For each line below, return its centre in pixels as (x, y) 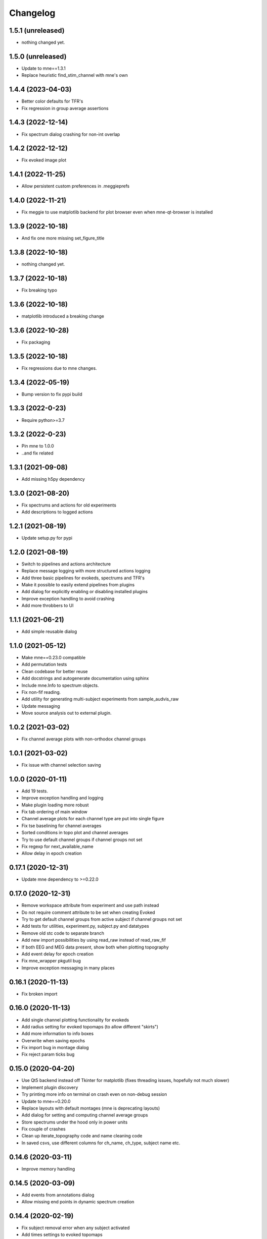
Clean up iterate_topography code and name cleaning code (82, 1136)
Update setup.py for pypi (47, 538)
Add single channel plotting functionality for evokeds (75, 1020)
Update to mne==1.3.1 (44, 68)
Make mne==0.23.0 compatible (54, 657)
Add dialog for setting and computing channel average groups (85, 1115)
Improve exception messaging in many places (68, 968)
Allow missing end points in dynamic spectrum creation (78, 1202)
